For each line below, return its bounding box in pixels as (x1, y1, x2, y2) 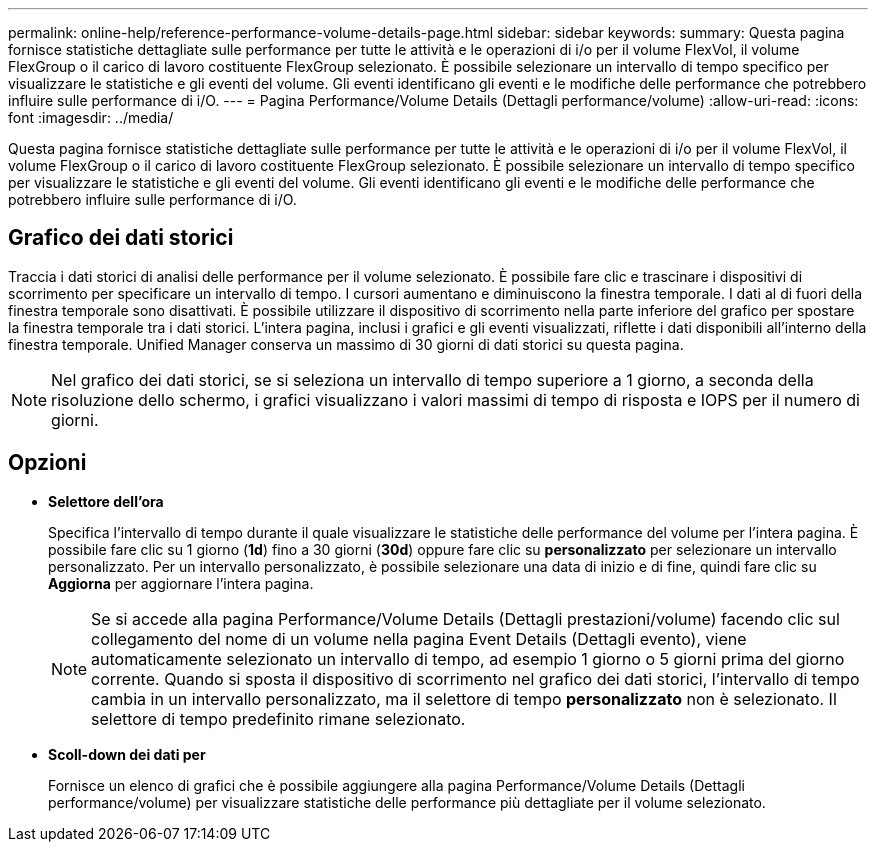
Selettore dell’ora (48, 492, 164, 510)
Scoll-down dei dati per (48, 745, 206, 763)
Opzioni (8, 450, 87, 476)
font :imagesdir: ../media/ (8, 109, 174, 126)
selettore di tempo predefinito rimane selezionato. (91, 708, 466, 729)
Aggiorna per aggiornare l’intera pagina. (48, 574, 314, 592)
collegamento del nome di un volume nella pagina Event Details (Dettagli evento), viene (91, 628, 747, 649)
